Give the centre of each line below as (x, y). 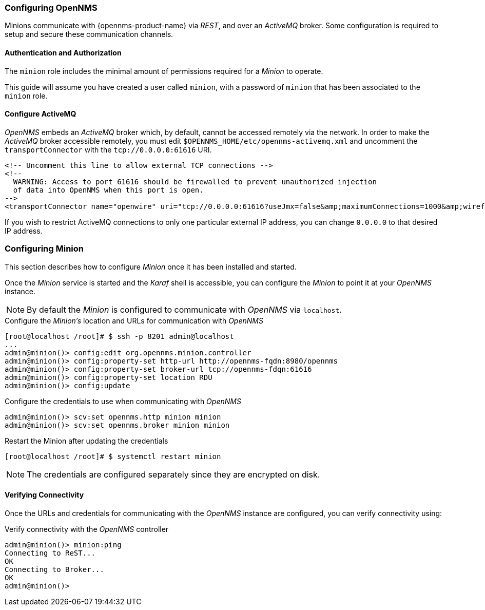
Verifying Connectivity (44, 495)
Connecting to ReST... (50, 553)
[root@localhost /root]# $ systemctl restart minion (113, 456)
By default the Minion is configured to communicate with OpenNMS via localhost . (184, 309)
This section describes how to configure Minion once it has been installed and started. (151, 266)
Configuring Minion (44, 249)
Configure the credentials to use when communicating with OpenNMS (123, 401)
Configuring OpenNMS (51, 8)
